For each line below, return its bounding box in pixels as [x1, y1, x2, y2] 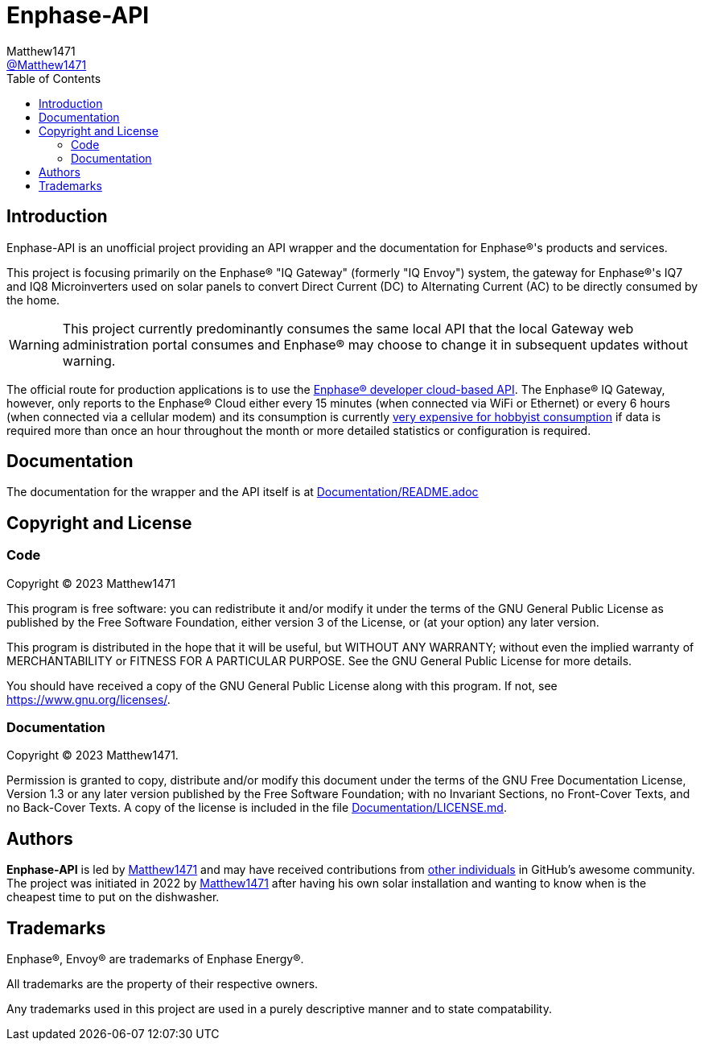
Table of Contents [6, 71, 101, 85]
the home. [6, 292, 60, 307]
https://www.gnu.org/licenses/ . [6, 692, 171, 706]
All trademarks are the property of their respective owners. [6, 977, 319, 991]
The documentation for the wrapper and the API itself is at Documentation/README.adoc [6, 485, 479, 499]
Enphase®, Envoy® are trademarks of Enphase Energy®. [6, 952, 304, 966]
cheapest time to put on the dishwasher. [6, 890, 220, 904]
